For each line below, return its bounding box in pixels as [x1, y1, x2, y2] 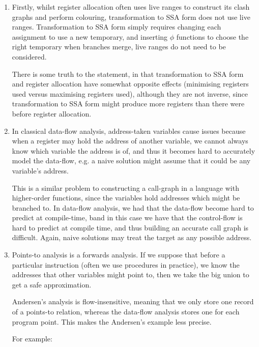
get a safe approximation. [12, 279, 92, 290]
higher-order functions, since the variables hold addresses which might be [12, 192, 240, 203]
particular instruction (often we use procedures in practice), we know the [12, 259, 240, 270]
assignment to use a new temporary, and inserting [12, 31, 168, 42]
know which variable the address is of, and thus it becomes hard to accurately [12, 145, 255, 156]
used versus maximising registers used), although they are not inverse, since [12, 88, 248, 99]
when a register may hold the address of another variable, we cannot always [12, 135, 248, 146]
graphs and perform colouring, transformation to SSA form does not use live [12, 11, 250, 22]
